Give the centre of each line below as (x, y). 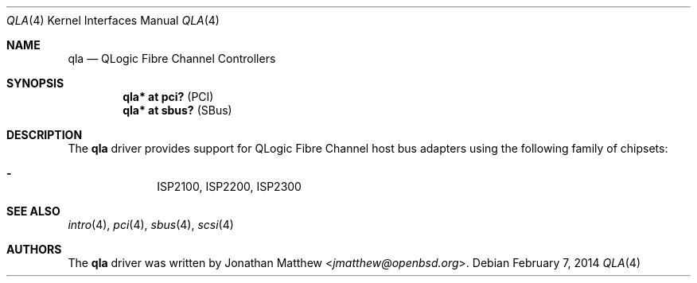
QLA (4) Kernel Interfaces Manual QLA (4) (113, 20)
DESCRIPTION (45, 135)
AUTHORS (34, 249)
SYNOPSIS (35, 83)
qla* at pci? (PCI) (168, 97)
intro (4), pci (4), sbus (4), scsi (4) (151, 225)
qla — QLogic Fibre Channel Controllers (172, 58)
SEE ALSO (33, 211)
